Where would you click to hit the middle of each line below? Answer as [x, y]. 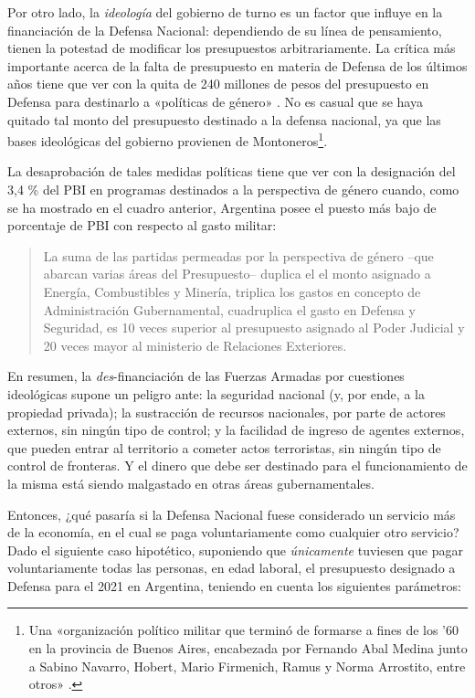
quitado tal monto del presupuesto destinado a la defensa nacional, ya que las [224, 119]
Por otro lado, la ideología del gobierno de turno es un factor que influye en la [225, 12]
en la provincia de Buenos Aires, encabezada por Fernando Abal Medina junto [248, 648]
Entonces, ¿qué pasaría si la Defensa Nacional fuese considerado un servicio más [232, 514]
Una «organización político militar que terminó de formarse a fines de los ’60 [243, 630]
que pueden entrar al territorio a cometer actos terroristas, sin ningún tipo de [224, 447]
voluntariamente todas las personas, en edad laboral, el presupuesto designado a [232, 568]
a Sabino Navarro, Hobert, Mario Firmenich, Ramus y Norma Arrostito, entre [247, 666]
